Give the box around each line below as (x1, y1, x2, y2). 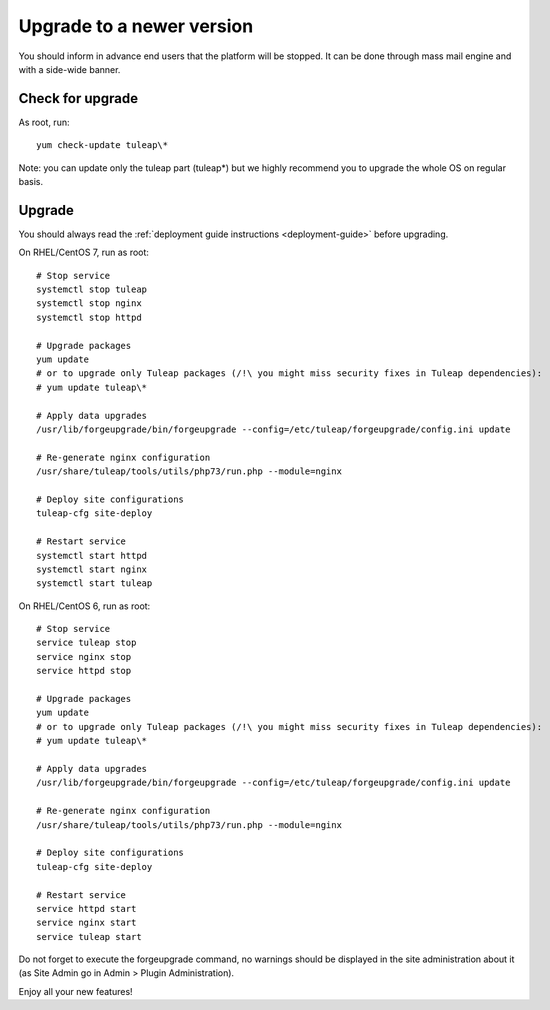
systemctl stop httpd (36, 311, 142, 323)
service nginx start (36, 917, 137, 929)
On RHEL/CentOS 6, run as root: (18, 600, 151, 612)
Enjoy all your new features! (18, 985, 134, 997)
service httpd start (36, 903, 137, 914)
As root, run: (18, 116, 70, 128)
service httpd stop (36, 665, 132, 677)
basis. (18, 176, 44, 188)
